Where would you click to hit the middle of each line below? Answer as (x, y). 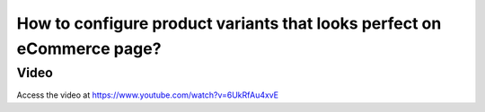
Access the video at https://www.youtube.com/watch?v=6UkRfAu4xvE (147, 95)
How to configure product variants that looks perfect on (229, 23)
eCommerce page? (89, 48)
